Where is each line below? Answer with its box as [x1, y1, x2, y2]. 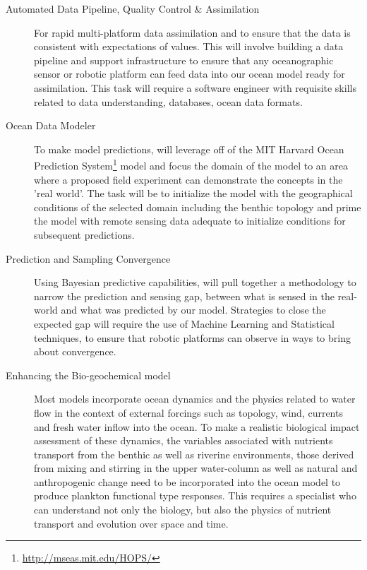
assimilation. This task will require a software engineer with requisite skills [34, 80, 356, 95]
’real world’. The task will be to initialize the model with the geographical [34, 186, 353, 201]
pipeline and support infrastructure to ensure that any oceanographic [34, 52, 334, 67]
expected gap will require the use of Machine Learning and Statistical [34, 316, 335, 331]
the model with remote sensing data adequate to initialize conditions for [34, 213, 346, 228]
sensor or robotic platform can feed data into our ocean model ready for [34, 66, 345, 81]
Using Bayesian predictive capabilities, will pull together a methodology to [34, 275, 356, 290]
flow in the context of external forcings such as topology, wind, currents [34, 405, 343, 420]
